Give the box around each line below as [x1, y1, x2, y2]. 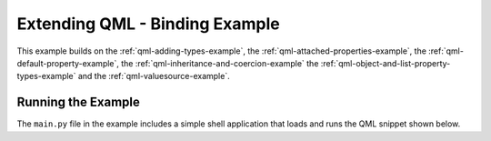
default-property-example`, [16, 57, 120, 68]
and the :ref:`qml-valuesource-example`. [77, 71, 231, 82]
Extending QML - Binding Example [16, 14, 281, 34]
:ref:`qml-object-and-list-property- [320, 57, 451, 68]
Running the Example [16, 95, 141, 110]
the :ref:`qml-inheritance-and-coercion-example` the [121, 57, 319, 68]
